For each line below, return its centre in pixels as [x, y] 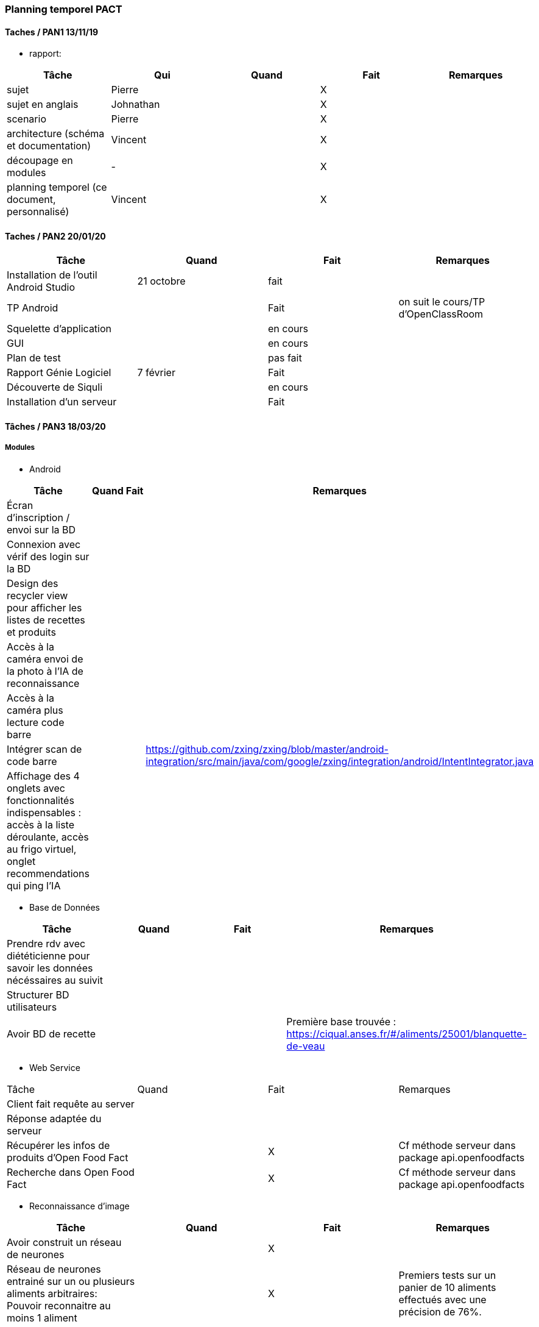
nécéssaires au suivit [55, 980]
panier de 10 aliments [447, 1287]
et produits [31, 632]
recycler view [37, 595]
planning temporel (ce [57, 187]
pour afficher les [44, 607]
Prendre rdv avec [46, 943]
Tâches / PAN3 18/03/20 [55, 427]
